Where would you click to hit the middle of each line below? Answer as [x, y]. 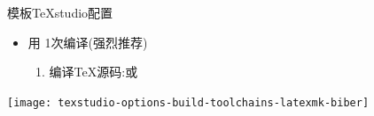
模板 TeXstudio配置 [60, 12]
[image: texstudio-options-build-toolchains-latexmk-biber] [188, 102]
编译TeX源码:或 [93, 72]
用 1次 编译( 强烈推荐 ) [88, 42]
